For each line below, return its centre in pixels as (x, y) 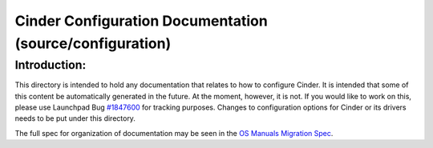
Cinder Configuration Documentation (141, 21)
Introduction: (51, 65)
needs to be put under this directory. (75, 118)
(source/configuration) (93, 43)
